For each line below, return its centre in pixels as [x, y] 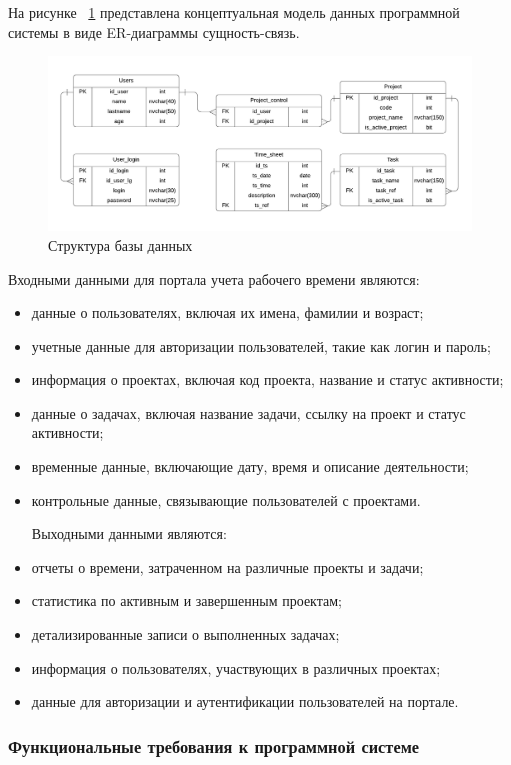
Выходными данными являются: [129, 533]
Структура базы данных [120, 244]
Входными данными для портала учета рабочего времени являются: [214, 278]
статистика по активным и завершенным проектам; [186, 600]
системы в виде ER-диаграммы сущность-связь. [154, 31]
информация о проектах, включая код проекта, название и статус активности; [267, 379]
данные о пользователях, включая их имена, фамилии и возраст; [227, 312]
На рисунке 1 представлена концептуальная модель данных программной [234, 12]
